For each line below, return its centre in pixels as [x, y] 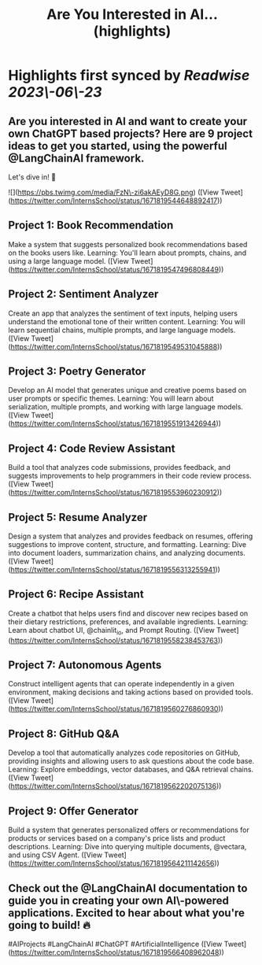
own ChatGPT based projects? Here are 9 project [131, 133]
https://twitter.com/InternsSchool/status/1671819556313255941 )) [115, 570]
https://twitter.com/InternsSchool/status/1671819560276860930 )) [117, 709]
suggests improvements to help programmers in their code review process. [130, 476]
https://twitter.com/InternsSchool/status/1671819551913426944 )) [116, 423]
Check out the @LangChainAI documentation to [128, 888]
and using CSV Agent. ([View [55, 855]
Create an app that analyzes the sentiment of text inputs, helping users [123, 313]
